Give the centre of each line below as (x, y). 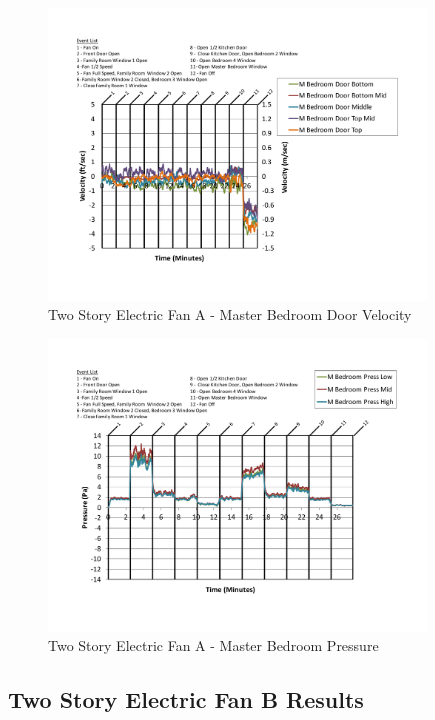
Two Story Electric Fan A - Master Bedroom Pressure (213, 645)
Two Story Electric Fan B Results (186, 699)
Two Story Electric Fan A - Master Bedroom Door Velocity (230, 314)
